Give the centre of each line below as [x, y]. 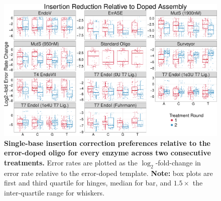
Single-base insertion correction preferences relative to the [107, 143]
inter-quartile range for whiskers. [54, 192]
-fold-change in [178, 162]
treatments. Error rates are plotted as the [71, 162]
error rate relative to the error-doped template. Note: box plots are [108, 173]
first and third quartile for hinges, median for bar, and [88, 183]
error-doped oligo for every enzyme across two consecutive [107, 153]
